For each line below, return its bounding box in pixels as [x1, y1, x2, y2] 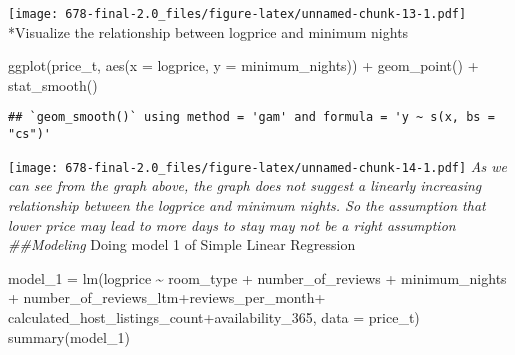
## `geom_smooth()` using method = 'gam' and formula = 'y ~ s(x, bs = [8, 110, 495, 125]
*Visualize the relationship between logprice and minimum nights [8, 21, 409, 42]
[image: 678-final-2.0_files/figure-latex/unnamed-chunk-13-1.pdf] [8, 7, 467, 21]
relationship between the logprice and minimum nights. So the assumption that [8, 195, 486, 215]
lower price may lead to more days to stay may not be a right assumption [8, 214, 456, 235]
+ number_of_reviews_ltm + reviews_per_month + [8, 287, 326, 308]
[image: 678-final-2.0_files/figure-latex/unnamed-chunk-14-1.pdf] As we [8, 155, 508, 176]
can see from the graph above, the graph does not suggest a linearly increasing [8, 175, 482, 196]
